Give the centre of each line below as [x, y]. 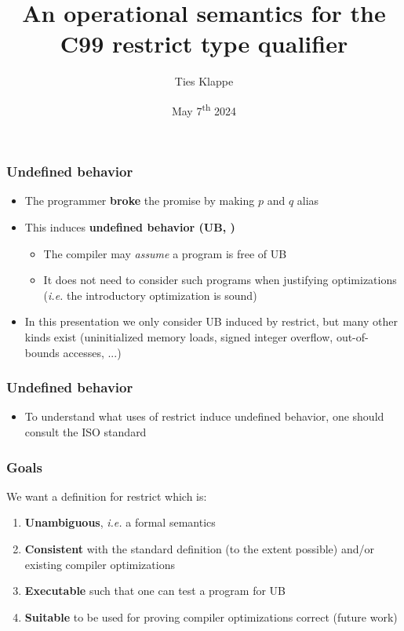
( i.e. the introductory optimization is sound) [150, 295]
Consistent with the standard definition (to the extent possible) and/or [199, 549]
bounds [42, 352]
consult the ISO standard [86, 432]
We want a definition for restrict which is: [107, 496]
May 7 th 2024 [204, 109]
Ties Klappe [204, 81]
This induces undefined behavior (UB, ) [130, 227]
